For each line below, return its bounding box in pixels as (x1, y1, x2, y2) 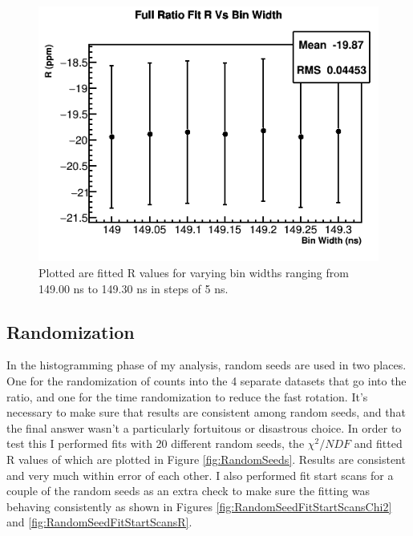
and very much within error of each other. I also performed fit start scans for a (6, 466, 394, 483)
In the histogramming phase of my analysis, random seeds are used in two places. (6, 357, 407, 373)
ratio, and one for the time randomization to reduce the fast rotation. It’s (6, 388, 368, 405)
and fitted (354, 435, 403, 452)
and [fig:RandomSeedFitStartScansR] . (6, 514, 192, 530)
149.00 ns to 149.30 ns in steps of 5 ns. (38, 280, 229, 296)
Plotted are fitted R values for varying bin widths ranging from (38, 264, 349, 281)
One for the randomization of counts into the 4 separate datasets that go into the (6, 373, 407, 389)
